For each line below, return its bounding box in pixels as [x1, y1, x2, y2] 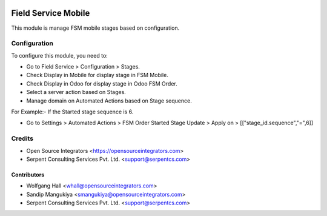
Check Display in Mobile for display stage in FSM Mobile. [26, 72, 169, 79]
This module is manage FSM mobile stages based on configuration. [11, 24, 180, 32]
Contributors [11, 170, 45, 178]
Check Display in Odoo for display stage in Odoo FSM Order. [26, 79, 178, 87]
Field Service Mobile [11, 8, 90, 18]
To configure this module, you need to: [11, 52, 108, 59]
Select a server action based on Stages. [26, 89, 127, 96]
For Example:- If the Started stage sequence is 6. [11, 108, 134, 115]
